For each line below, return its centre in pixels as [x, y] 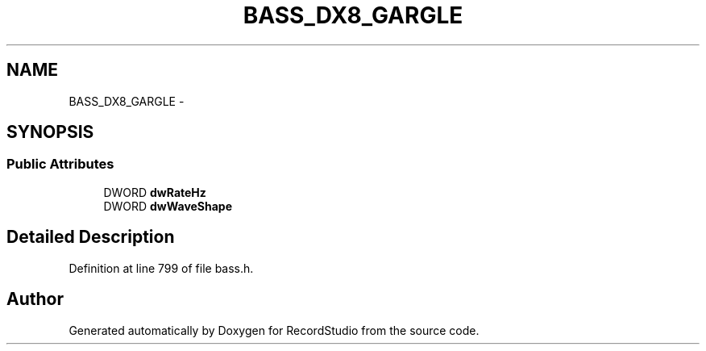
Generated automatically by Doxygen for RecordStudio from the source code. [274, 330]
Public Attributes [60, 164]
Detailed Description [91, 237]
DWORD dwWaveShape [168, 206]
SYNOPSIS [50, 132]
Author [35, 299]
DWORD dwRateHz [155, 192]
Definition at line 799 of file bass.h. [161, 268]
